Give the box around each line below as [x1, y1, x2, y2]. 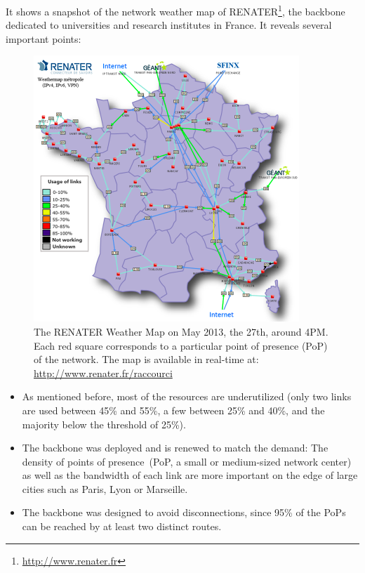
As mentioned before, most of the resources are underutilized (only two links [22, 389, 352, 404]
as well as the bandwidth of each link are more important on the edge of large [22, 468, 358, 482]
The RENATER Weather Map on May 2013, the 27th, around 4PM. [34, 324, 328, 338]
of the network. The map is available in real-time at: [34, 352, 259, 367]
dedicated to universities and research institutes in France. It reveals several [6, 18, 332, 32]
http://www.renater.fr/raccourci [34, 365, 173, 380]
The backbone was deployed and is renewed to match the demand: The [22, 440, 328, 455]
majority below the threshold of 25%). [22, 416, 186, 431]
